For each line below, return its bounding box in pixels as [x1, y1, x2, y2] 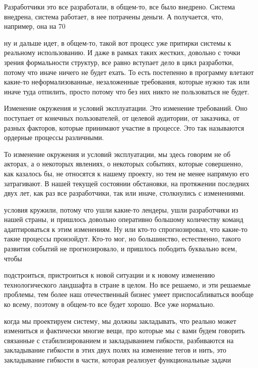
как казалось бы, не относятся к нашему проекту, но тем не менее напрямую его [4, 168, 249, 178]
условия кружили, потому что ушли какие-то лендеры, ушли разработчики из [4, 204, 239, 215]
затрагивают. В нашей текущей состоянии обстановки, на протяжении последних [4, 178, 250, 188]
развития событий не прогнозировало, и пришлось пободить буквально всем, [4, 243, 237, 254]
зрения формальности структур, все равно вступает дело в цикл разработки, [4, 57, 234, 67]
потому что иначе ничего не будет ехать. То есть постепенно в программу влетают [4, 67, 254, 77]
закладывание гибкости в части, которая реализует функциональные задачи [4, 355, 231, 365]
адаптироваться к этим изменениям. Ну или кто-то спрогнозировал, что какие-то [4, 223, 248, 234]
